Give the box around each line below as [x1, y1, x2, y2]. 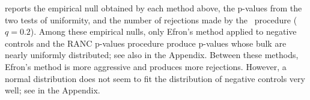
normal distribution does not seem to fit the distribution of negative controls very [5, 72, 305, 84]
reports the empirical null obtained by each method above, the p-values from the [5, 2, 302, 14]
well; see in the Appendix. [5, 84, 100, 96]
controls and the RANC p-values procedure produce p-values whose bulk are [5, 37, 287, 49]
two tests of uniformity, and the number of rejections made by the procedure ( [5, 13, 297, 26]
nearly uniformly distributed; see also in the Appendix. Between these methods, [5, 49, 299, 61]
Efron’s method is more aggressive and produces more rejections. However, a [5, 60, 287, 72]
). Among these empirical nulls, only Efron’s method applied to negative [30, 25, 297, 38]
